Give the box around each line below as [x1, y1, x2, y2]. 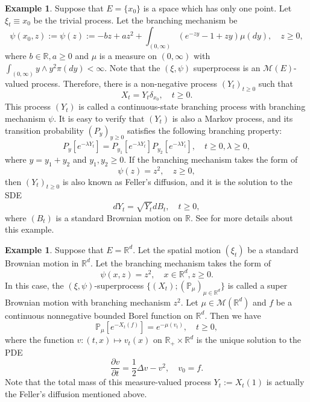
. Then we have [204, 309, 261, 321]
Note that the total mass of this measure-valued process [5, 375, 211, 388]
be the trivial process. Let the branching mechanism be [33, 13, 238, 26]
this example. [5, 223, 54, 236]
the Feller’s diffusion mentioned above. [5, 387, 147, 400]
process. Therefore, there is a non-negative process [31, 77, 218, 89]
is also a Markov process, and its [172, 111, 293, 124]
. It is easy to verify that [54, 111, 145, 124]
